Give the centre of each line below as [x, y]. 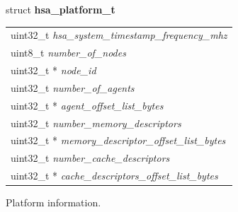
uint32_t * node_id [53, 70]
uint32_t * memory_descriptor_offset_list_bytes [118, 140]
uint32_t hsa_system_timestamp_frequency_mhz [119, 35]
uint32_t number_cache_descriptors [90, 158]
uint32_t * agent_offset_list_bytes [87, 105]
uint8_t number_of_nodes [68, 53]
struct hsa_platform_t [61, 9]
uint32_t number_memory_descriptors [96, 123]
